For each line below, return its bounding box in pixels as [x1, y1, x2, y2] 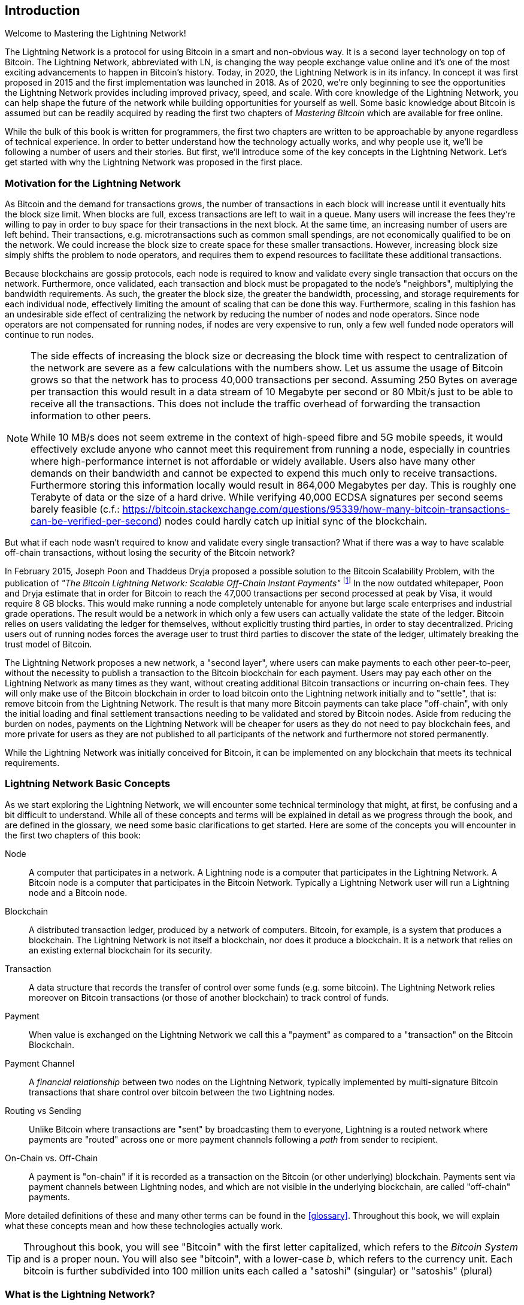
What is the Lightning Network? [5, 1288, 155, 1300]
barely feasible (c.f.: [31, 503, 120, 516]
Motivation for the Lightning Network [5, 177, 181, 189]
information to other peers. [31, 410, 152, 422]
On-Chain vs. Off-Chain [5, 1152, 98, 1163]
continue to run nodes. [5, 329, 94, 340]
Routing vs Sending [5, 1105, 81, 1116]
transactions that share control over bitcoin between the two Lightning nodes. [29, 1086, 335, 1097]
